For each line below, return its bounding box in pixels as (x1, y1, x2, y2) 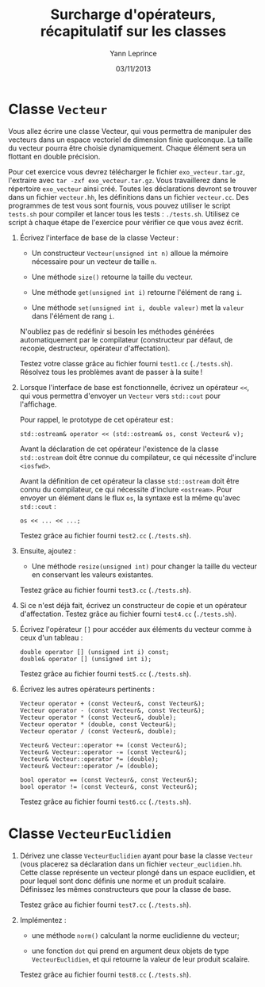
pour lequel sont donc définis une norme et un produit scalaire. (19, 876, 226, 886)
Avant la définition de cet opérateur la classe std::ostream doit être (19, 476, 240, 485)
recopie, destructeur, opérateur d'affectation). (19, 343, 171, 353)
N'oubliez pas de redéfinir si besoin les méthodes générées (19, 327, 215, 336)
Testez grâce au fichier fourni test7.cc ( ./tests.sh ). (19, 900, 192, 909)
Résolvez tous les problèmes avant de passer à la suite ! (19, 367, 203, 377)
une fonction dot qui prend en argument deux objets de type (31, 946, 229, 955)
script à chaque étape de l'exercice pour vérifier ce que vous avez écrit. (8, 217, 244, 227)
